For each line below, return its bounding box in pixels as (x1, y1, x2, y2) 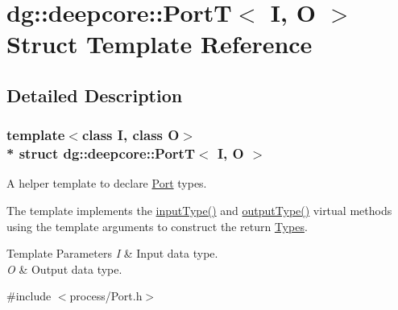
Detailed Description (6, 82, 183, 107)
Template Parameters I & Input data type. (6, 245, 218, 262)
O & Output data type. (6, 260, 122, 277)
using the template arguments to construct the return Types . (6, 217, 308, 234)
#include (6, 287, 52, 304)
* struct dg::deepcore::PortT (6, 143, 196, 163)
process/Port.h (69, 287, 143, 304)
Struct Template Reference (6, 27, 313, 60)
